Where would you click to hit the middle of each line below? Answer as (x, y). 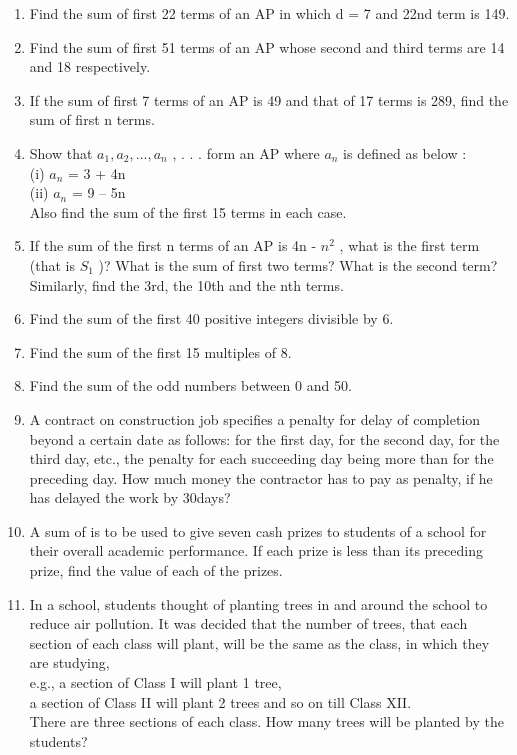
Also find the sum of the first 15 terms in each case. (188, 211)
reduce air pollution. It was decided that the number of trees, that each (248, 623)
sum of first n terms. (92, 119)
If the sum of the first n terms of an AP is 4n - (173, 245)
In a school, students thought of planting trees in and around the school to (258, 603)
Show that (61, 152)
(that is (52, 264)
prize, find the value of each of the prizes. (156, 570)
